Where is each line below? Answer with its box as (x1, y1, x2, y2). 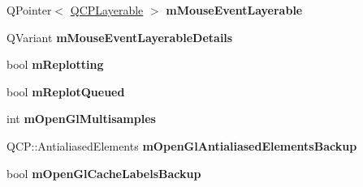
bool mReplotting (6, 56, 104, 73)
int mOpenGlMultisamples (6, 110, 156, 127)
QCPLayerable (70, 2, 144, 18)
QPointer (6, 2, 52, 18)
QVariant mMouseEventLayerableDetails (6, 28, 233, 45)
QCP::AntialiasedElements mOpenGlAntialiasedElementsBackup (6, 137, 357, 154)
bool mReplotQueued (6, 83, 125, 100)
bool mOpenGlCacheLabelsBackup (6, 164, 201, 181)
